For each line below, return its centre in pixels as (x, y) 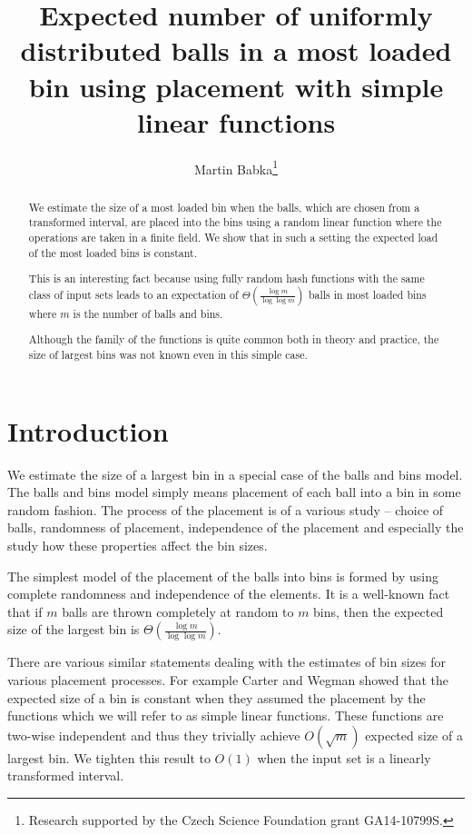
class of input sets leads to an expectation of (133, 294)
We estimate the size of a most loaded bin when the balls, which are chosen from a (224, 207)
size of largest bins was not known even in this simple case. (168, 355)
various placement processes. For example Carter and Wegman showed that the (228, 680)
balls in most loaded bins (367, 294)
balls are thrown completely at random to (178, 611)
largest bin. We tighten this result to (109, 757)
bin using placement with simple (236, 86)
